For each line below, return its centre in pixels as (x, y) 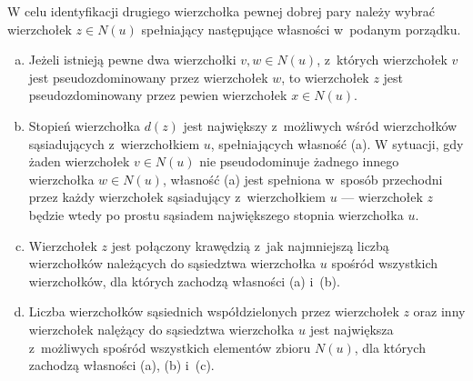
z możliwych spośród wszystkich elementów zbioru (170, 347)
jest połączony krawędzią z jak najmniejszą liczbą (250, 245)
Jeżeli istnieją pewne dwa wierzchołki (132, 60)
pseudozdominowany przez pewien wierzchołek (158, 95)
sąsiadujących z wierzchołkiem (114, 143)
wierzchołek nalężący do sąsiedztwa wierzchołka (161, 329)
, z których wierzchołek (382, 60)
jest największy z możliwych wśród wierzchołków (320, 125)
